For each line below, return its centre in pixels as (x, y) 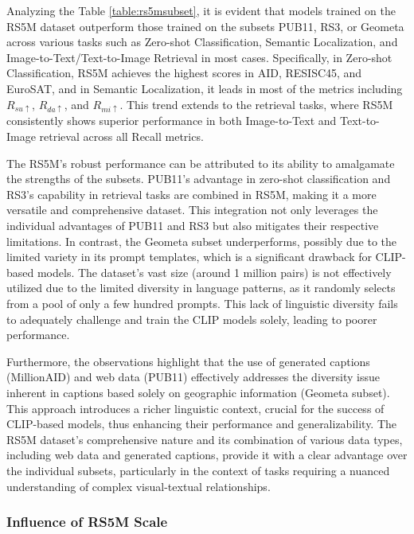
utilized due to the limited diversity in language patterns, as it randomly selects (201, 288)
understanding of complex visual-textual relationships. (139, 486)
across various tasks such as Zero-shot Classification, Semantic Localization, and (202, 42)
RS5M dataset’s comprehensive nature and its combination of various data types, (205, 439)
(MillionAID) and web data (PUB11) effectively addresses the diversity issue (193, 377)
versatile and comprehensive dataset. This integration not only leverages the (192, 210)
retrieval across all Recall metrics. (121, 136)
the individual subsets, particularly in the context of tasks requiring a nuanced (198, 470)
